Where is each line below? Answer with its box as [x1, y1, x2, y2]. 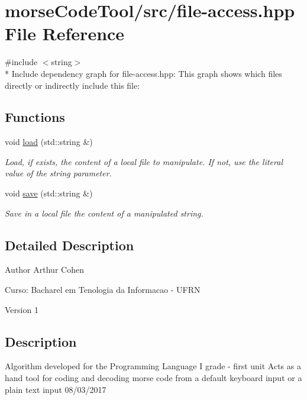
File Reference [5, 21, 125, 46]
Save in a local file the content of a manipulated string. [5, 207, 203, 219]
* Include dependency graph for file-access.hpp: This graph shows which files [5, 67, 282, 79]
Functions [5, 108, 65, 126]
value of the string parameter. [5, 167, 112, 179]
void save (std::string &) [5, 187, 93, 199]
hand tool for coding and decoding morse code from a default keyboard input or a [5, 372, 302, 384]
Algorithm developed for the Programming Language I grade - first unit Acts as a [5, 360, 301, 372]
